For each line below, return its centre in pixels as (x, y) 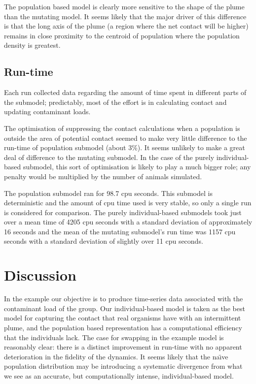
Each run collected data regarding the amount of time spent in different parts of (125, 92)
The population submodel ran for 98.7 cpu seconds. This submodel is (108, 193)
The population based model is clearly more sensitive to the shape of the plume (124, 6)
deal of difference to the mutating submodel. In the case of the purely (109, 157)
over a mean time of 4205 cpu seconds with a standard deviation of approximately (128, 222)
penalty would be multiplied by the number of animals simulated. (103, 176)
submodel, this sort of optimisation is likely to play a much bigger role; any (137, 167)
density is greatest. (32, 45)
